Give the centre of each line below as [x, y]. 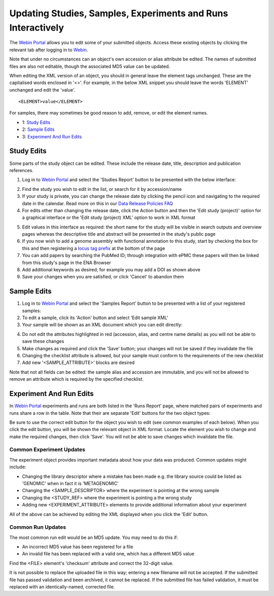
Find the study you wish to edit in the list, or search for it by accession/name [102, 189]
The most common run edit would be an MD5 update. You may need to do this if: [94, 537]
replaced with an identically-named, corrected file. [62, 587]
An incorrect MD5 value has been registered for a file [78, 547]
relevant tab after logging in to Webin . [49, 50]
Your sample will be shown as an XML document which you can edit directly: [102, 325]
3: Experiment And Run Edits [52, 136]
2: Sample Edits [38, 129]
